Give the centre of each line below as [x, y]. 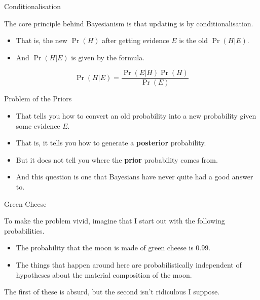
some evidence [38, 125]
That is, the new [42, 40]
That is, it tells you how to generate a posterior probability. [111, 143]
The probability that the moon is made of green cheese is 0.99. [113, 248]
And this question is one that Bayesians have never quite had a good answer [135, 177]
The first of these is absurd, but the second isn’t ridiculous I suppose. [112, 292]
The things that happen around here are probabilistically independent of [129, 264]
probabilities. [24, 230]
